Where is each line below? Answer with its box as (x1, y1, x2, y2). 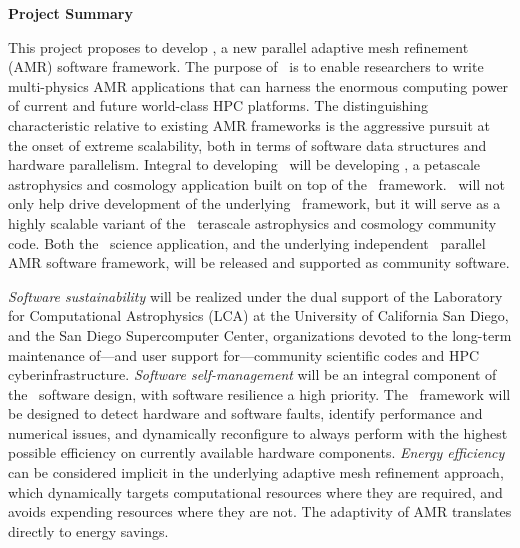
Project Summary (8, 3, 133, 23)
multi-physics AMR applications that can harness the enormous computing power (8, 75, 509, 96)
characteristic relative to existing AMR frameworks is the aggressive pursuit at (8, 114, 491, 135)
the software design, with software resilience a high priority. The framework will (8, 383, 511, 404)
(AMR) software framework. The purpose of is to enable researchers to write (8, 56, 484, 77)
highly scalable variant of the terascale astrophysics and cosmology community (8, 212, 497, 233)
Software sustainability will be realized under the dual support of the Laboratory (8, 285, 503, 306)
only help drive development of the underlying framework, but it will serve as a (8, 193, 501, 214)
